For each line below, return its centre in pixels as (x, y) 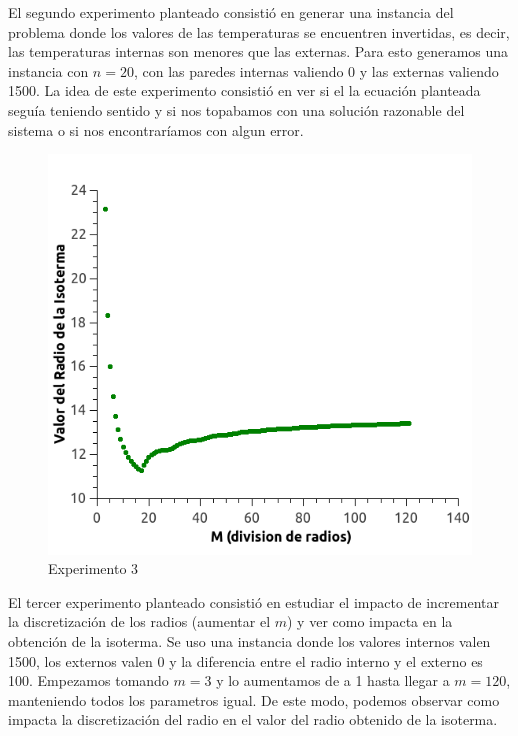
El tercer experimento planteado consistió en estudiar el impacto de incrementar (254, 601)
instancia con (48, 70)
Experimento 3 (93, 568)
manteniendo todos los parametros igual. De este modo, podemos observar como (254, 699)
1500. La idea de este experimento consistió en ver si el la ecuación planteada (244, 90)
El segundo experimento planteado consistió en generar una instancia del (231, 12)
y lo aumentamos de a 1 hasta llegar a (333, 680)
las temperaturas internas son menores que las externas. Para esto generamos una (258, 51)
